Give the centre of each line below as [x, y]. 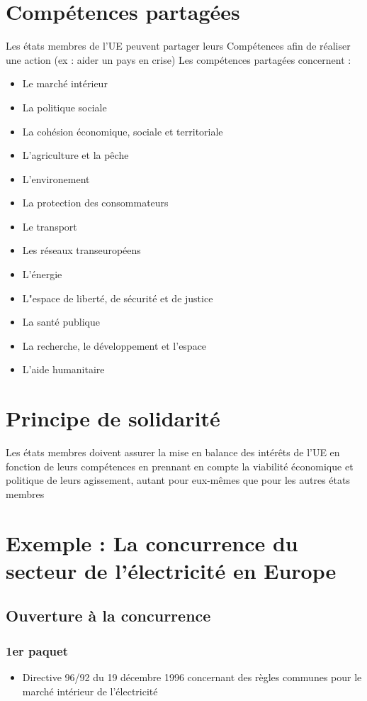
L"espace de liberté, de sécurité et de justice [118, 298]
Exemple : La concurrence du [152, 542]
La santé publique [61, 322]
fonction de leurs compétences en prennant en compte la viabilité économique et [180, 466]
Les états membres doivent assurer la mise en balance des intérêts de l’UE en [173, 452]
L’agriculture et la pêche [75, 155]
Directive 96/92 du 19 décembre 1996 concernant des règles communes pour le [192, 677]
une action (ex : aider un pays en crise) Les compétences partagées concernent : [179, 59]
